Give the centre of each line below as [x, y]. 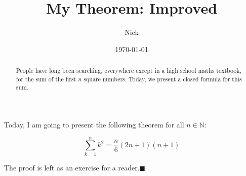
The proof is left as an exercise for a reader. [72, 167]
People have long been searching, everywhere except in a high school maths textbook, [129, 71]
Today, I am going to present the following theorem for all [94, 125]
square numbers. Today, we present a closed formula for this [163, 79]
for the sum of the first [46, 79]
